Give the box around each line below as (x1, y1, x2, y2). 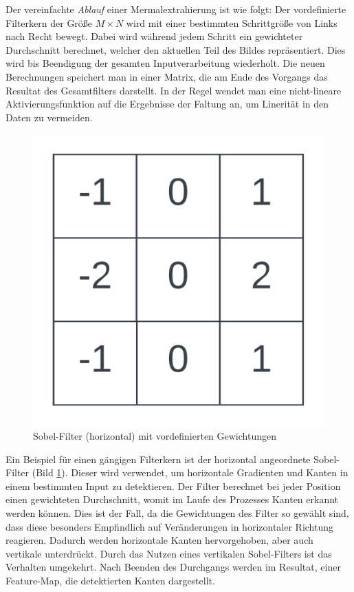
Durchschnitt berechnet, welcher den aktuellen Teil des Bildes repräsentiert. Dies (5, 42, 346, 57)
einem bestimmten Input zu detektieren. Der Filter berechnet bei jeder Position (5, 478, 341, 493)
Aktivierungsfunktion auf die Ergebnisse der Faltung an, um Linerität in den (5, 96, 329, 111)
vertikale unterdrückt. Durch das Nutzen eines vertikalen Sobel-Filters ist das (5, 546, 332, 560)
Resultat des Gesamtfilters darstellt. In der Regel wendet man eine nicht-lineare (5, 83, 342, 97)
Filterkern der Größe (5, 15, 93, 30)
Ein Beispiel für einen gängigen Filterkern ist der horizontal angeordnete (5, 451, 311, 466)
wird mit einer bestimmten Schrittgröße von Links (126, 15, 338, 30)
